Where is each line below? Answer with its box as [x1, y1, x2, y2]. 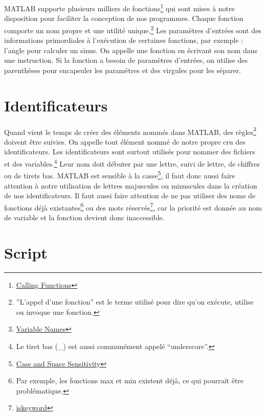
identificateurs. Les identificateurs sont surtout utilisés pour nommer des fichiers [4, 146, 255, 157]
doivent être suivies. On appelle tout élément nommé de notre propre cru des [4, 136, 246, 147]
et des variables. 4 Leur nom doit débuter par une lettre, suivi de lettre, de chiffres [4, 157, 260, 169]
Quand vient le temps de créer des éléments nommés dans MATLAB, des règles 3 [4, 125, 256, 137]
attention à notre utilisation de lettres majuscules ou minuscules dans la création [4, 180, 257, 191]
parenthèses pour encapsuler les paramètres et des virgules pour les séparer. [4, 64, 241, 75]
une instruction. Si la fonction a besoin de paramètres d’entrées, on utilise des [4, 55, 248, 65]
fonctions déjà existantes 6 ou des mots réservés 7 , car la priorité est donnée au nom [4, 200, 262, 213]
